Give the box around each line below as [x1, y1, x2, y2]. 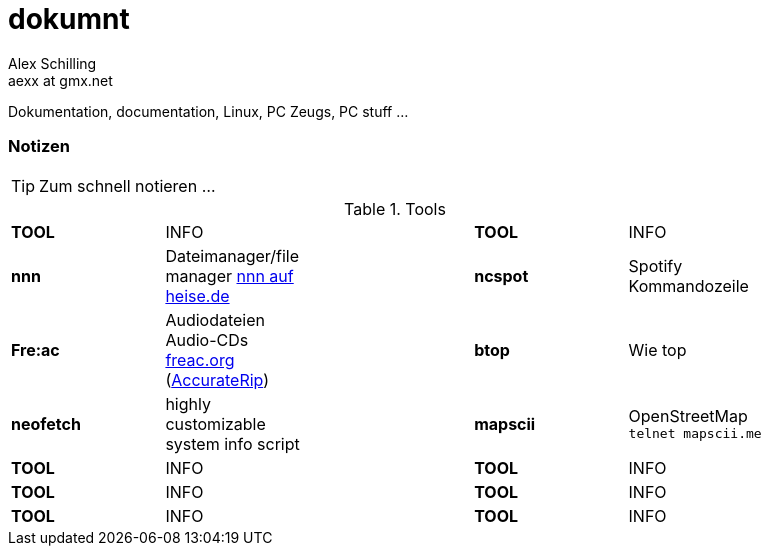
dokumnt [8, 2, 130, 36]
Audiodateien [165, 309, 265, 330]
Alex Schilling [8, 54, 97, 72]
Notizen [8, 136, 70, 157]
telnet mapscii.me [628, 426, 762, 441]
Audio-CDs [165, 329, 249, 350]
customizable [165, 413, 266, 434]
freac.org [165, 349, 235, 370]
